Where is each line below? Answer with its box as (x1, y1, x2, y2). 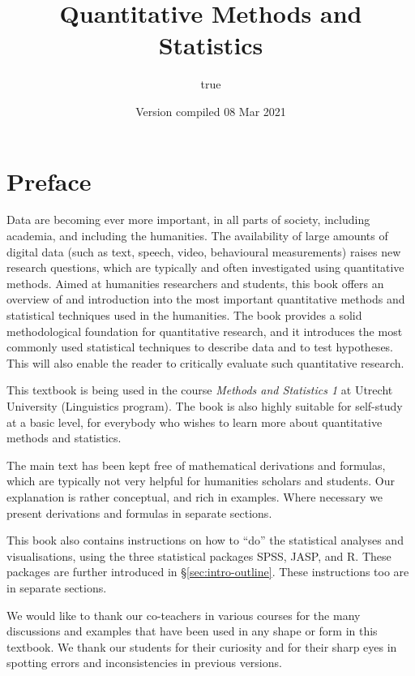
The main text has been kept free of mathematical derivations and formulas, (6, 456, 386, 473)
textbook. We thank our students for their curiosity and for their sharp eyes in (6, 638, 397, 655)
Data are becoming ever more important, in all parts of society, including (6, 211, 370, 228)
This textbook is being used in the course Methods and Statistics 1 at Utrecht (6, 381, 393, 398)
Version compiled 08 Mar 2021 (135, 102, 286, 119)
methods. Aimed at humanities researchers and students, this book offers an (6, 274, 384, 291)
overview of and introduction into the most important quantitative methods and (6, 291, 405, 308)
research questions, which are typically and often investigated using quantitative (6, 259, 404, 276)
